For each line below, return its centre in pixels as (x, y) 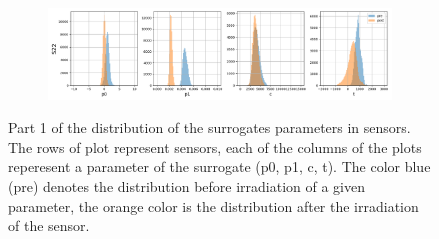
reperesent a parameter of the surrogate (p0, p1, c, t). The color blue (219, 166)
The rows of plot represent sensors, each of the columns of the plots (215, 146)
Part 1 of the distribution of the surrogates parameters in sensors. (209, 127)
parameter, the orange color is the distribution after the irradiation (213, 205)
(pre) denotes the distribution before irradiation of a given (187, 186)
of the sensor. (49, 225)
